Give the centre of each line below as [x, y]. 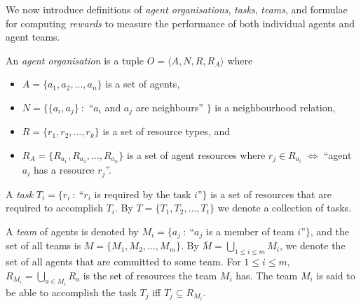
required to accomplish [54, 208]
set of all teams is [43, 245]
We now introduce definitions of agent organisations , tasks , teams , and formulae [177, 9]
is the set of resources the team [150, 275]
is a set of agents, [143, 84]
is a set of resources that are [271, 194]
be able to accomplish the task [71, 292]
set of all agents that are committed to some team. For [123, 261]
